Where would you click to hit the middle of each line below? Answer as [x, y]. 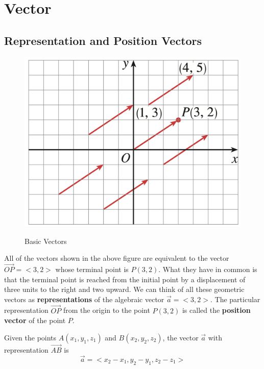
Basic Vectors [46, 241]
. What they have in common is [208, 269]
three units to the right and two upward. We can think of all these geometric [124, 289]
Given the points [30, 337]
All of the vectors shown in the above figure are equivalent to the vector [117, 258]
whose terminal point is [92, 269]
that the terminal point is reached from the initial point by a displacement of [125, 279]
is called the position [216, 310]
